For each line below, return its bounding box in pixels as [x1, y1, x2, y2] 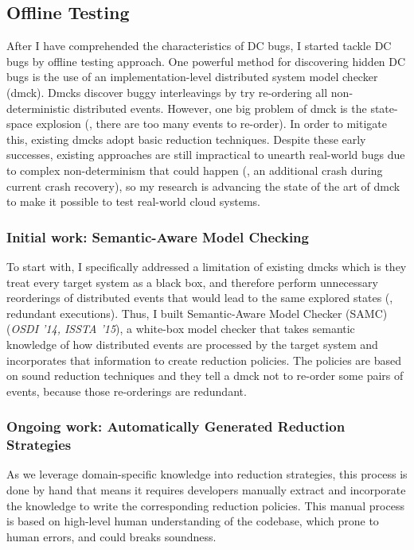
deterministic [6, 99, 70, 116]
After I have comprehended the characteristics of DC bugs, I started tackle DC [6, 37, 392, 54]
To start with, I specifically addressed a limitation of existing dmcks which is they [6, 258, 407, 274]
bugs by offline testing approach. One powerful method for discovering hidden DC [6, 52, 406, 69]
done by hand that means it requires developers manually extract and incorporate [6, 482, 406, 498]
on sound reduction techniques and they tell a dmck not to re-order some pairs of [6, 367, 404, 384]
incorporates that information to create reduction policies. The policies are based [6, 351, 401, 368]
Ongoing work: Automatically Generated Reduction [6, 416, 346, 436]
